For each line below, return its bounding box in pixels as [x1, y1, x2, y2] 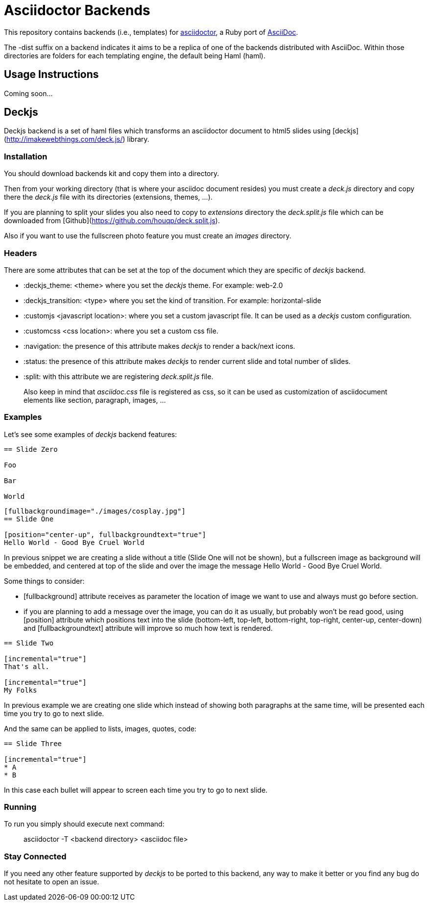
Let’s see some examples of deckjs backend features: [4, 430, 177, 439]
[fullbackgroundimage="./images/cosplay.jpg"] [4, 507, 186, 515]
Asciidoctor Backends [4, 2, 150, 19]
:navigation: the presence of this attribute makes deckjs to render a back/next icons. [24, 341, 295, 350]
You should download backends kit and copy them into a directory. [4, 169, 219, 178]
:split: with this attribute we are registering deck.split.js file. [24, 372, 214, 381]
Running [4, 802, 37, 812]
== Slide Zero [4, 445, 58, 453]
